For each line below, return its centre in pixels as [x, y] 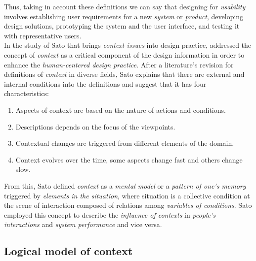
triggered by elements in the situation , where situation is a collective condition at [127, 195]
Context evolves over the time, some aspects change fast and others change [129, 159]
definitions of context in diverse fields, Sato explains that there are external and [124, 74]
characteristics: [26, 93]
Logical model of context [68, 251]
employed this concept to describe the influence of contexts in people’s [110, 214]
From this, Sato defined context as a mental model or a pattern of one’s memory [125, 185]
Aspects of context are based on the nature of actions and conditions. [121, 110]
